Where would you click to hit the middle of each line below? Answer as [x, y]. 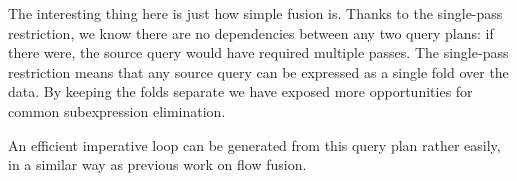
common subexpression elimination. [117, 110]
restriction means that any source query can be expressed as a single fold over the [258, 71]
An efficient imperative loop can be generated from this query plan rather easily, [254, 144]
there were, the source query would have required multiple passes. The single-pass [258, 52]
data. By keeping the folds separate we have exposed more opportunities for [240, 91]
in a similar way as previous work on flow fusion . [157, 164]
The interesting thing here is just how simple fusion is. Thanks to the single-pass [255, 13]
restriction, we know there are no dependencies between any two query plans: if [251, 32]
